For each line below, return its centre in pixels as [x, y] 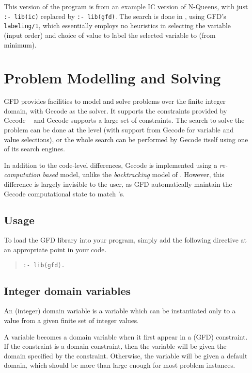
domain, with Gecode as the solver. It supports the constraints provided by [116, 110]
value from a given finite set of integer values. [71, 320]
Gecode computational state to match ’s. [64, 193]
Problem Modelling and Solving [112, 78]
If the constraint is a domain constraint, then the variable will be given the [115, 346]
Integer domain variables [67, 290]
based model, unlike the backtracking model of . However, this [133, 174]
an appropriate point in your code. [55, 249]
